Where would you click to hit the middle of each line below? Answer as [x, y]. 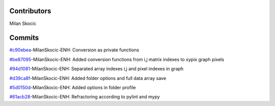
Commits [24, 38]
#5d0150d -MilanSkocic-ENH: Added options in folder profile [73, 87]
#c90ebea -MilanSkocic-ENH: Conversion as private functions [74, 50]
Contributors [30, 11]
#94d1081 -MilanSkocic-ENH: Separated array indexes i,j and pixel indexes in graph [97, 69]
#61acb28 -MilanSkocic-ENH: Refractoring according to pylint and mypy [85, 97]
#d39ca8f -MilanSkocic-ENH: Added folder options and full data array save [88, 78]
